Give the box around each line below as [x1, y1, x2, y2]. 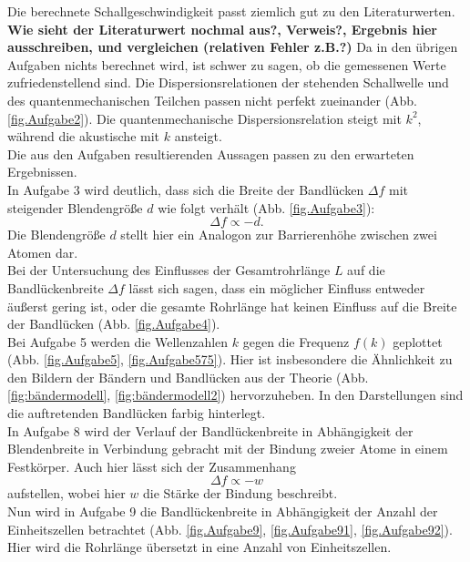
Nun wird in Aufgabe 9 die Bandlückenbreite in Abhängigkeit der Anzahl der [7, 502, 438, 521]
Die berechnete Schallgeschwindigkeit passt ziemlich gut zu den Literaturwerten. [7, 2, 455, 20]
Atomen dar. [7, 242, 78, 261]
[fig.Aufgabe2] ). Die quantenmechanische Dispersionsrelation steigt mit [7, 108, 402, 128]
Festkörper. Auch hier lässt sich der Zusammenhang [7, 456, 296, 475]
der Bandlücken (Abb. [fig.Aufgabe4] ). [7, 314, 220, 333]
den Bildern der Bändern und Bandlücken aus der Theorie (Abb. [7, 367, 369, 386]
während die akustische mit [7, 127, 160, 146]
